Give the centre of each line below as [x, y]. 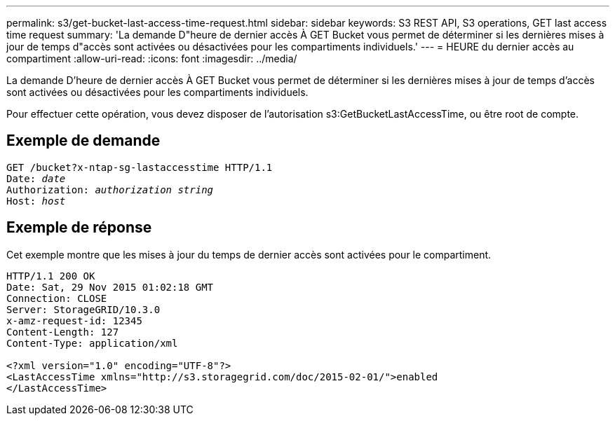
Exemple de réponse [79, 228]
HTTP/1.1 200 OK [51, 276]
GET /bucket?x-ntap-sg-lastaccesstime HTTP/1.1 [140, 167]
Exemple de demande [83, 141]
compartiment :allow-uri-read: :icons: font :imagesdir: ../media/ [152, 58]
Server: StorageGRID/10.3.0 [83, 309]
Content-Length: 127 [63, 332]
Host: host [36, 201]
